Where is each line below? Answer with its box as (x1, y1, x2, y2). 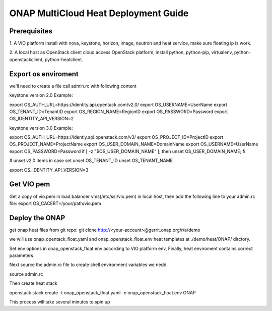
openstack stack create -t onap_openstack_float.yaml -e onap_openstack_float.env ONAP (9, 289, 196, 295)
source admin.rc (9, 271, 43, 277)
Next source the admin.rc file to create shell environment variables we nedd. (9, 262, 168, 268)
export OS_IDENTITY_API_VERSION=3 (9, 167, 89, 173)
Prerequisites (9, 27, 52, 35)
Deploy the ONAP (9, 214, 65, 222)
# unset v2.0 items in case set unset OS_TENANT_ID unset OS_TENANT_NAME (9, 158, 173, 164)
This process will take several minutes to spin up (9, 298, 110, 305)
